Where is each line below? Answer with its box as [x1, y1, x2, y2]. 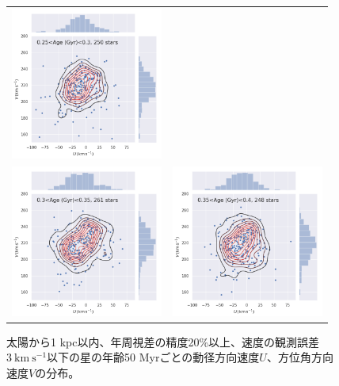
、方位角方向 [266, 349, 333, 365]
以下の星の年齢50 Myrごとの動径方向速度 [47, 349, 260, 365]
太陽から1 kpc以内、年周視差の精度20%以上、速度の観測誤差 [6, 333, 320, 350]
